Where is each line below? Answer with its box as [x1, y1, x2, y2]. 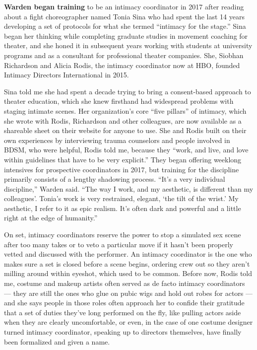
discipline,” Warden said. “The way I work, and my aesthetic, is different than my [4, 183, 254, 194]
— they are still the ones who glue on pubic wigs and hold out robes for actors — [4, 287, 253, 298]
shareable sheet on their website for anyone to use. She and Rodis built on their [4, 125, 247, 136]
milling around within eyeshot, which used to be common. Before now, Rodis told [4, 268, 253, 279]
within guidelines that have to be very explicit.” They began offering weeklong [4, 154, 242, 164]
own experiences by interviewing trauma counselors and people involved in [4, 135, 230, 145]
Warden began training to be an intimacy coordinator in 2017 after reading [4, 1, 244, 11]
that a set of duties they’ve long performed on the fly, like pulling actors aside [4, 307, 241, 317]
